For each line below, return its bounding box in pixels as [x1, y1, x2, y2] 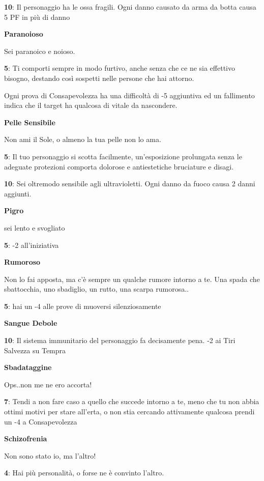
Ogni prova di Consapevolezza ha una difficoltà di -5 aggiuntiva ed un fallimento [4, 90, 255, 100]
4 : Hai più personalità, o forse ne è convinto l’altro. [4, 467, 164, 478]
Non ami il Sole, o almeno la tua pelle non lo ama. [4, 134, 161, 145]
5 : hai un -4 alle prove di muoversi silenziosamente [4, 300, 161, 311]
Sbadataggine [4, 362, 52, 373]
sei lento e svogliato [4, 222, 65, 233]
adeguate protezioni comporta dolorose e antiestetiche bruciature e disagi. [4, 161, 234, 172]
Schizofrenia [4, 433, 47, 444]
